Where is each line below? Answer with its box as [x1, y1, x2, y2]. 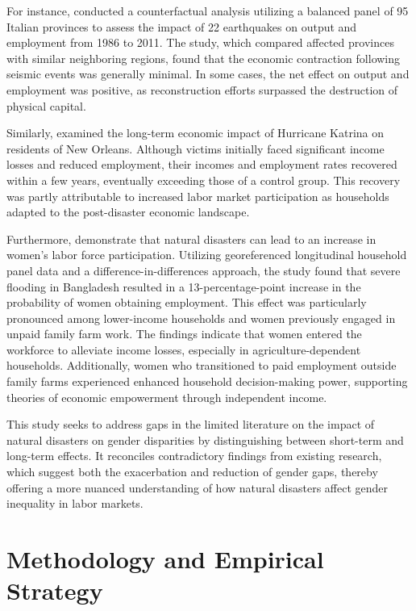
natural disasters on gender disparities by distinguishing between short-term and [6, 431, 404, 448]
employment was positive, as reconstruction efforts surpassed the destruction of [6, 81, 398, 98]
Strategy [6, 574, 103, 607]
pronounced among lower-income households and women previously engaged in [6, 309, 396, 326]
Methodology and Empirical [6, 542, 324, 575]
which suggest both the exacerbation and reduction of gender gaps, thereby [6, 463, 378, 480]
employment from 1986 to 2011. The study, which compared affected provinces [6, 34, 394, 51]
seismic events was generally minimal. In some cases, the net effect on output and [6, 65, 410, 82]
